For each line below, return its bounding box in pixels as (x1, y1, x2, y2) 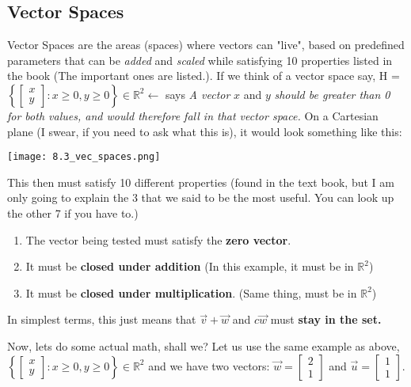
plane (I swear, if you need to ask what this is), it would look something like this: (7, 123, 402, 139)
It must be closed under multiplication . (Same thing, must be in (25, 284, 357, 301)
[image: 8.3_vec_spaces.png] (7, 151, 161, 163)
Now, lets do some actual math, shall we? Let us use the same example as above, (7, 337, 400, 354)
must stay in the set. (270, 311, 382, 328)
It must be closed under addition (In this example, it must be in (25, 258, 354, 275)
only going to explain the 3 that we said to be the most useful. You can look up (7, 189, 394, 206)
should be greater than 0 (274, 85, 390, 102)
